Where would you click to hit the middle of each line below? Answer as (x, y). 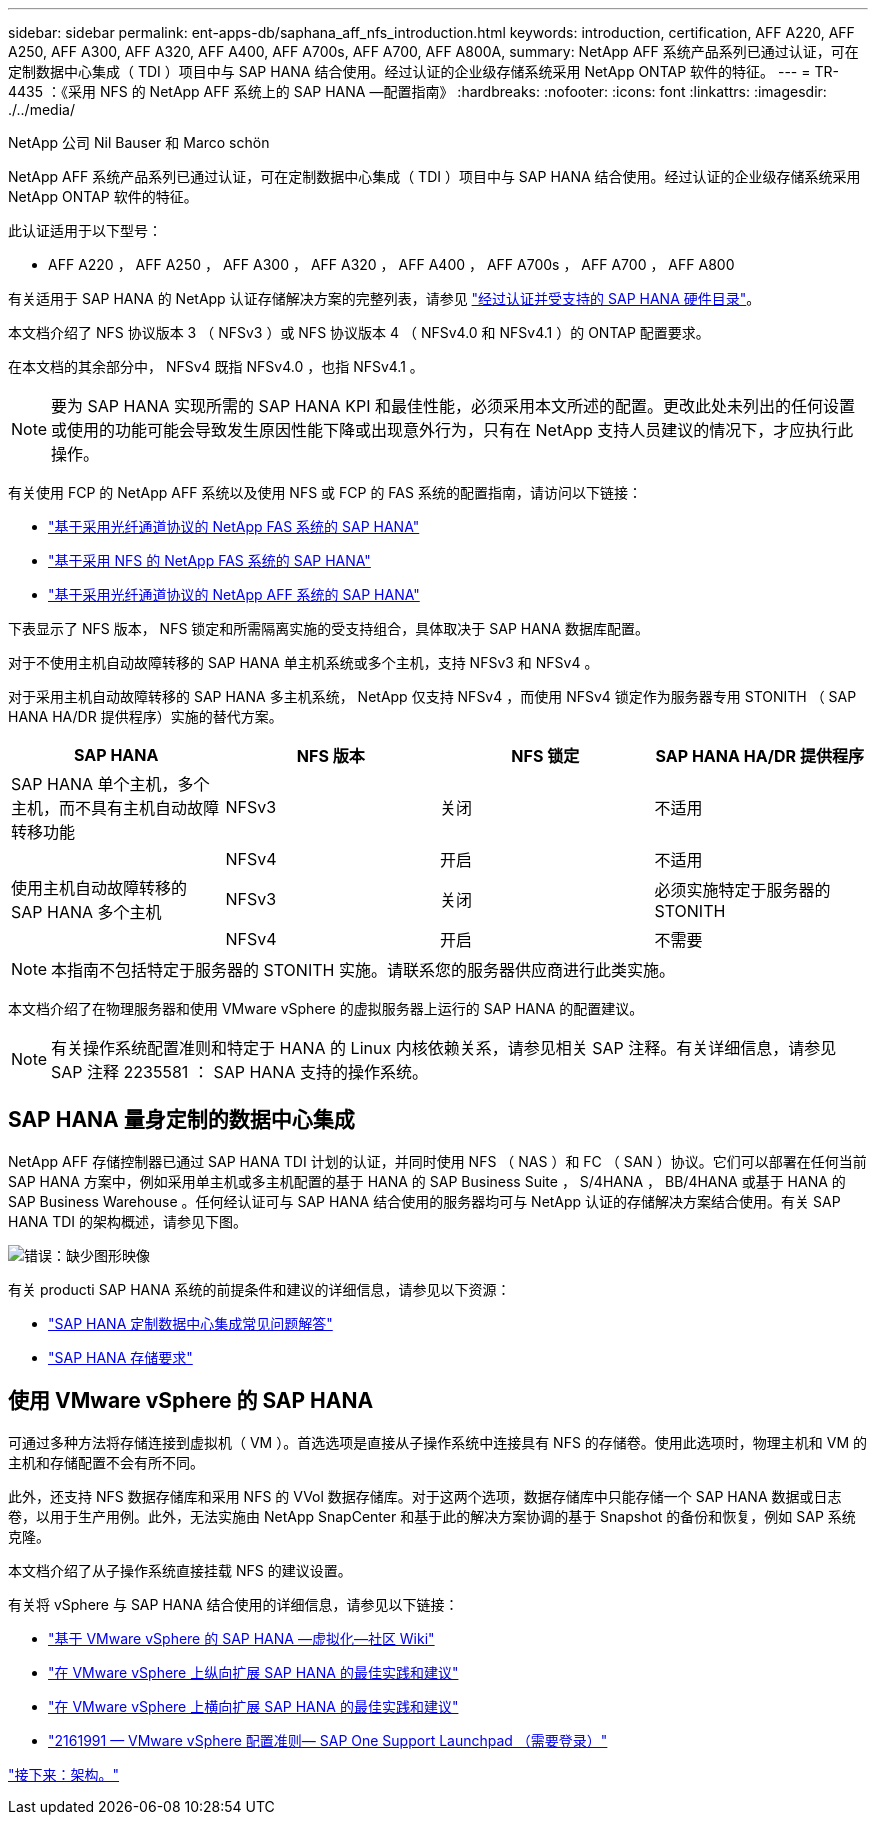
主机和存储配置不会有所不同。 (106, 1462)
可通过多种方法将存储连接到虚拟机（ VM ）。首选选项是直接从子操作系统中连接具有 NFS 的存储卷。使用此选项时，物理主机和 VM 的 (438, 1442)
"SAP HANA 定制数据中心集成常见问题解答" (190, 1323)
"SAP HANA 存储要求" (120, 1357)
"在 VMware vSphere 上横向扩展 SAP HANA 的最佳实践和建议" (253, 1706)
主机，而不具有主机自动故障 (115, 808)
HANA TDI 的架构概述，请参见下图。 (128, 1221)
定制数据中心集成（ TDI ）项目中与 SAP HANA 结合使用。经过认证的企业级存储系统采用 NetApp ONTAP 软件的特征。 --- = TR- (423, 71)
